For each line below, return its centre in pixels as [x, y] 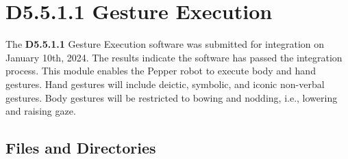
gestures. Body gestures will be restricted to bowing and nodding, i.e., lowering [172, 97]
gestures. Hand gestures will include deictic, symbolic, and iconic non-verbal [165, 84]
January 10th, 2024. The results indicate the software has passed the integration [174, 57]
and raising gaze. [41, 111]
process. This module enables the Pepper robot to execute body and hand [161, 71]
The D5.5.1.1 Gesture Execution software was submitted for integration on [165, 44]
